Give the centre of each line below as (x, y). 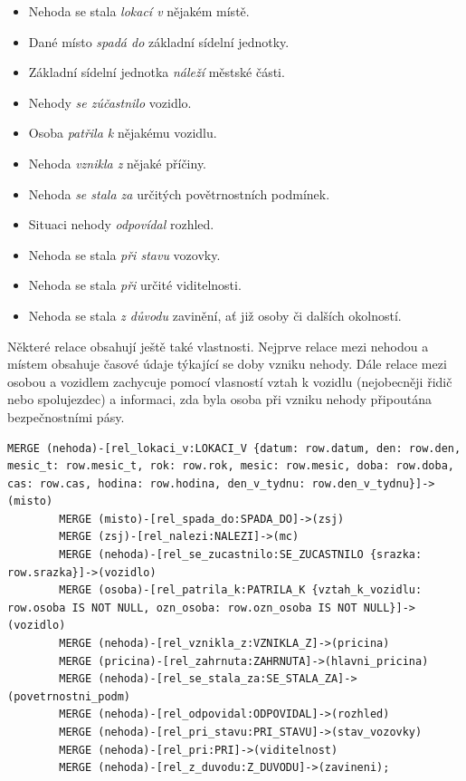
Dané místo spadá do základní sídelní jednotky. (159, 41)
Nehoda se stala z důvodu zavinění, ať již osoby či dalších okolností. (215, 315)
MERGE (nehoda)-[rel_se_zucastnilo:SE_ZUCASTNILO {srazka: (241, 555)
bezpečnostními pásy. (66, 416)
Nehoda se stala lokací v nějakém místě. (139, 11)
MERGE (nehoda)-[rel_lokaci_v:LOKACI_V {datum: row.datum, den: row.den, (234, 448)
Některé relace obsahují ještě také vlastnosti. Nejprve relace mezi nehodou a (218, 346)
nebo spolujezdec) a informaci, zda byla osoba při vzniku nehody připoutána (219, 399)
